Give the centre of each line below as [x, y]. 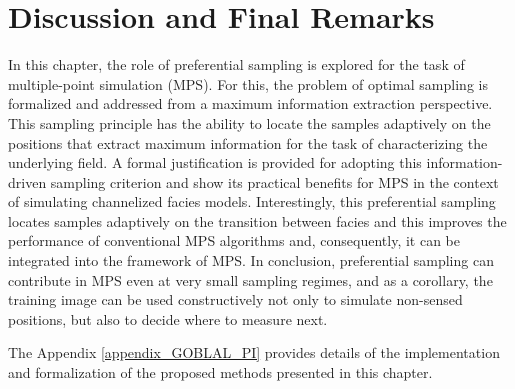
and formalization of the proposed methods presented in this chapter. [220, 372]
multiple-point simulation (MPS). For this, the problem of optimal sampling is [248, 83]
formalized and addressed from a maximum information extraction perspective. [250, 103]
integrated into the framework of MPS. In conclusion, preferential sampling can [251, 260]
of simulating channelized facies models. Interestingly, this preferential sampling [252, 201]
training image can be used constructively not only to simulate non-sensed [235, 299]
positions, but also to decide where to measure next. [168, 318]
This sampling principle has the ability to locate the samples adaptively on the [249, 122]
